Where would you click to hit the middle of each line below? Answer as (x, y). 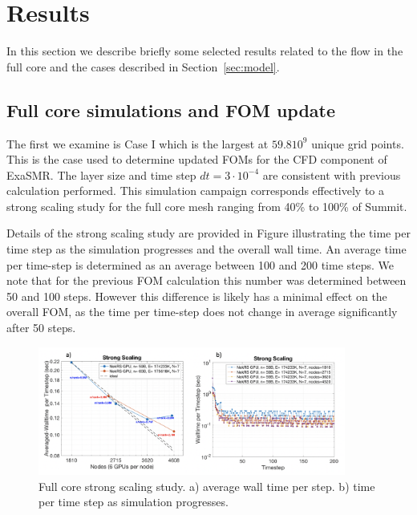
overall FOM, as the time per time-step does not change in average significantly (202, 312)
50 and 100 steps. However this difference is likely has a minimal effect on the (197, 296)
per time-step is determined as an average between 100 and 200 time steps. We (200, 264)
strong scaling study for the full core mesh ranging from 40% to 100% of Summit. (207, 206)
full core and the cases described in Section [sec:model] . (143, 66)
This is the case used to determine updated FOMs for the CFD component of (197, 159)
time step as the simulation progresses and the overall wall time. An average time (206, 249)
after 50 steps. (41, 328)
